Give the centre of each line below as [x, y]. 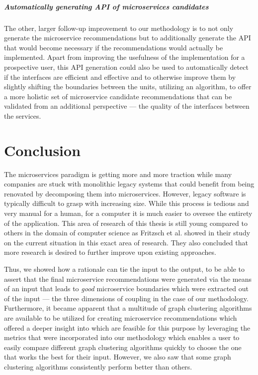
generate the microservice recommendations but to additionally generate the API [128, 38]
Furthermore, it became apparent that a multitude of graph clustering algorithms [128, 308]
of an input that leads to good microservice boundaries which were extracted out [127, 288]
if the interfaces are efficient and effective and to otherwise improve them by [120, 77]
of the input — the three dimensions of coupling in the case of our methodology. [126, 298]
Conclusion [43, 150]
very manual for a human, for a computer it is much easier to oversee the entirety [128, 213]
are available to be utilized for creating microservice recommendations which [121, 317]
